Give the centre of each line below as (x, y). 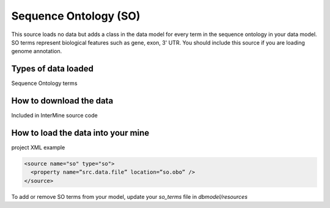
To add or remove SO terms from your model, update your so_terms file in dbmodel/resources (129, 196)
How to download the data (62, 101)
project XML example (38, 147)
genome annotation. (37, 51)
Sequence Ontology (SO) (76, 16)
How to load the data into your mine (80, 132)
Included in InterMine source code (54, 116)
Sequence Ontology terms (44, 83)
